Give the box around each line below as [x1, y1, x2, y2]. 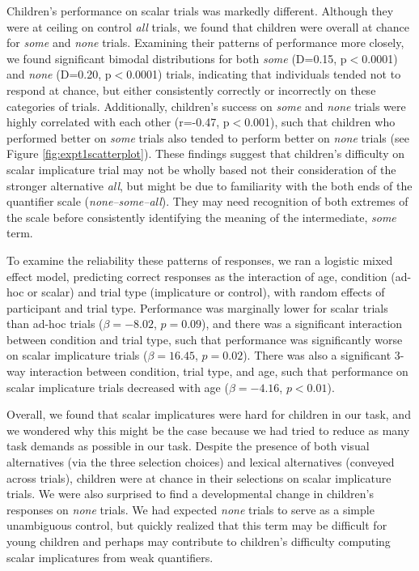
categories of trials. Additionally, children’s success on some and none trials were [6, 97, 406, 114]
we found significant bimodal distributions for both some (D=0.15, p [6, 49, 347, 66]
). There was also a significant [243, 347, 391, 364]
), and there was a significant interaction [201, 315, 403, 332]
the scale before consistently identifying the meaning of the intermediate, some [6, 208, 396, 225]
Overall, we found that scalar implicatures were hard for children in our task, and [6, 406, 411, 423]
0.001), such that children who [244, 113, 396, 130]
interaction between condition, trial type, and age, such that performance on [29, 363, 408, 380]
